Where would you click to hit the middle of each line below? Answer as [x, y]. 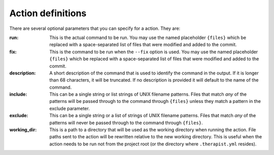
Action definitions [48, 13]
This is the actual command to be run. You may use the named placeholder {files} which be [148, 37]
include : [18, 94]
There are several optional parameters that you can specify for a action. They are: [95, 28]
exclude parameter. [70, 108]
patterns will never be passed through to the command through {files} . [126, 123]
